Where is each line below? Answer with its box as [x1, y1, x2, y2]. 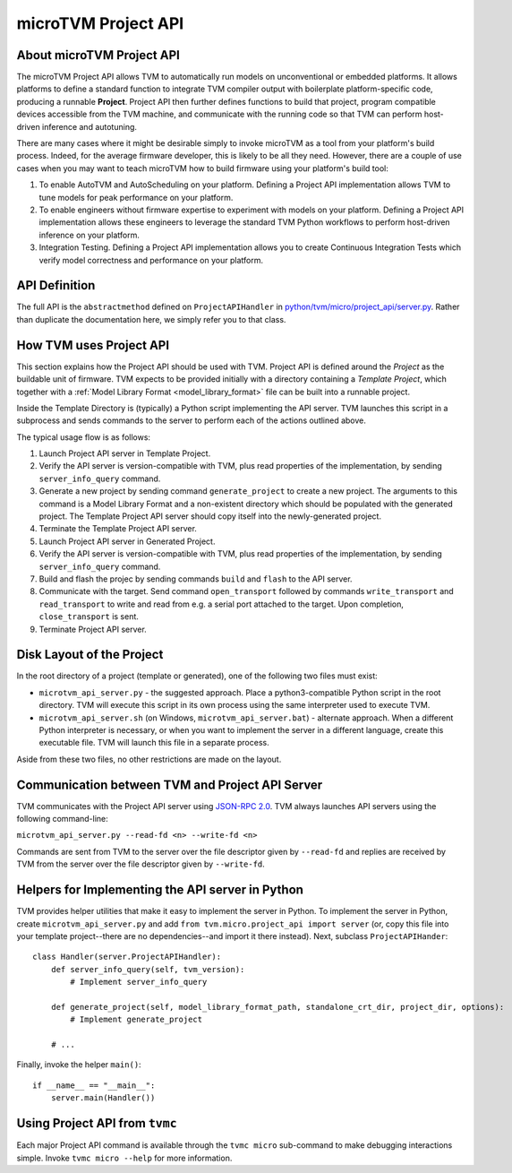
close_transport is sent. [38, 611, 139, 622]
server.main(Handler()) [50, 1093, 156, 1103]
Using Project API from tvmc [16, 1116, 178, 1131]
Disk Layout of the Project [16, 647, 164, 662]
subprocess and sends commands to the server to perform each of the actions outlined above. [16, 415, 367, 426]
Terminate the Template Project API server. [38, 523, 197, 534]
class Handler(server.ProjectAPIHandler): [32, 952, 222, 962]
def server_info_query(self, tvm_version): [50, 964, 245, 974]
